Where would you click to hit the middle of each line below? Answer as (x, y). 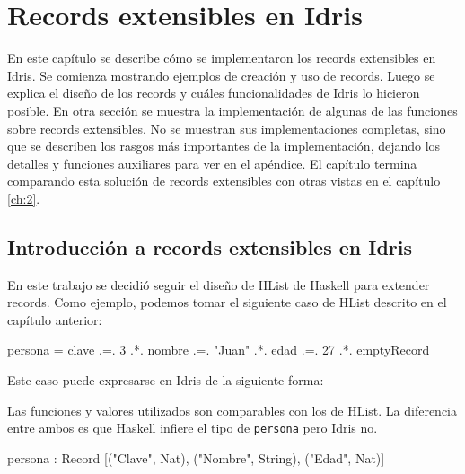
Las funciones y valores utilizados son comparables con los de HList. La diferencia (232, 410)
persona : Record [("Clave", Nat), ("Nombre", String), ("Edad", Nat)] (196, 457)
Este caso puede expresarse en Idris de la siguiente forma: (166, 380)
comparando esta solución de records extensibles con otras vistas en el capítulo (224, 181)
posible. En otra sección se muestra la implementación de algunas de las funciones (232, 110)
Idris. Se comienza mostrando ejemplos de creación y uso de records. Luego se (221, 75)
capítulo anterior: (55, 319)
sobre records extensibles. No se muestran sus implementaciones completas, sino (227, 128)
